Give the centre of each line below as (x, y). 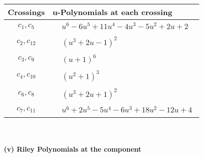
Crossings (26, 12)
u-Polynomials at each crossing (112, 12)
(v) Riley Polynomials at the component (73, 149)
